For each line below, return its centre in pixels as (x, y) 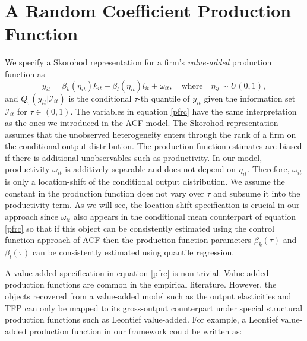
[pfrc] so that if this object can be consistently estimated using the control (140, 228)
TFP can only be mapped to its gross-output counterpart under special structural (154, 307)
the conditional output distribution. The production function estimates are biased (153, 146)
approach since (31, 217)
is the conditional (100, 98)
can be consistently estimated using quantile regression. (133, 252)
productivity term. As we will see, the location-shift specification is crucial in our (152, 205)
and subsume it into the (257, 193)
